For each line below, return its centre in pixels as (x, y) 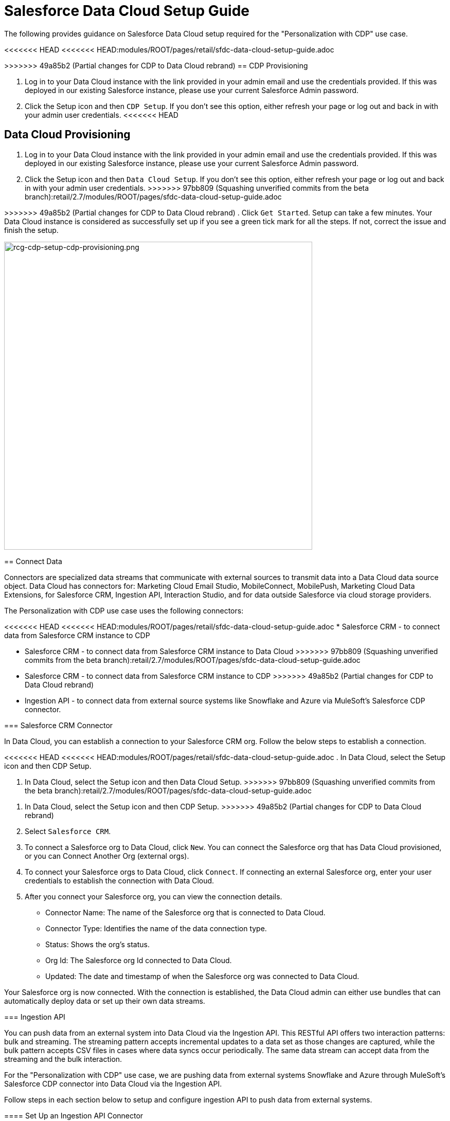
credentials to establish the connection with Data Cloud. (120, 880)
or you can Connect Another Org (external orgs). (107, 856)
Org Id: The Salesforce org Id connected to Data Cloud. (139, 960)
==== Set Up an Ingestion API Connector (74, 1115)
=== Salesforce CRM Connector (59, 725)
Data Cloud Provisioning (67, 135)
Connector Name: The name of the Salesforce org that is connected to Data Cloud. (185, 912)
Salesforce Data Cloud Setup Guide (127, 11)
